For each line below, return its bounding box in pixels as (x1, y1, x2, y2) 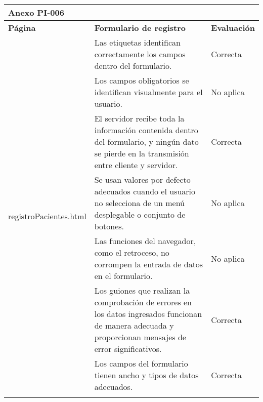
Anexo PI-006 (8, 7, 64, 18)
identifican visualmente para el (94, 86, 203, 98)
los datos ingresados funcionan (94, 308, 202, 319)
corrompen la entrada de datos (94, 258, 203, 270)
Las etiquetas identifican (94, 36, 181, 48)
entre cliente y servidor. (94, 159, 178, 171)
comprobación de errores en (94, 296, 192, 308)
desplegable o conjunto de (94, 209, 186, 220)
